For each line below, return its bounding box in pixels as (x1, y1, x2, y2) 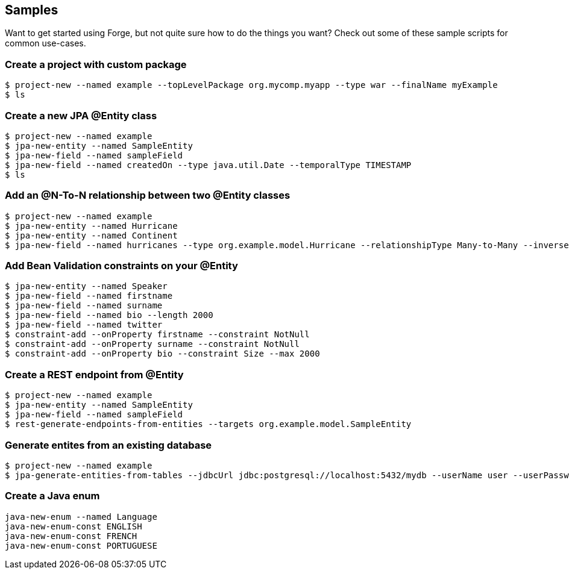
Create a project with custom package (5, 58, 187, 70)
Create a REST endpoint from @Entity (5, 368, 184, 381)
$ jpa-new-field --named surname (5, 301, 163, 311)
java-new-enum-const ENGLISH (5, 521, 142, 531)
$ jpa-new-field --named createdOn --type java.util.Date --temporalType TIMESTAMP (5, 160, 412, 170)
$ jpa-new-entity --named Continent (5, 230, 178, 240)
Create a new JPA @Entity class (5, 109, 157, 122)
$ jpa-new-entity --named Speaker (5, 281, 168, 292)
